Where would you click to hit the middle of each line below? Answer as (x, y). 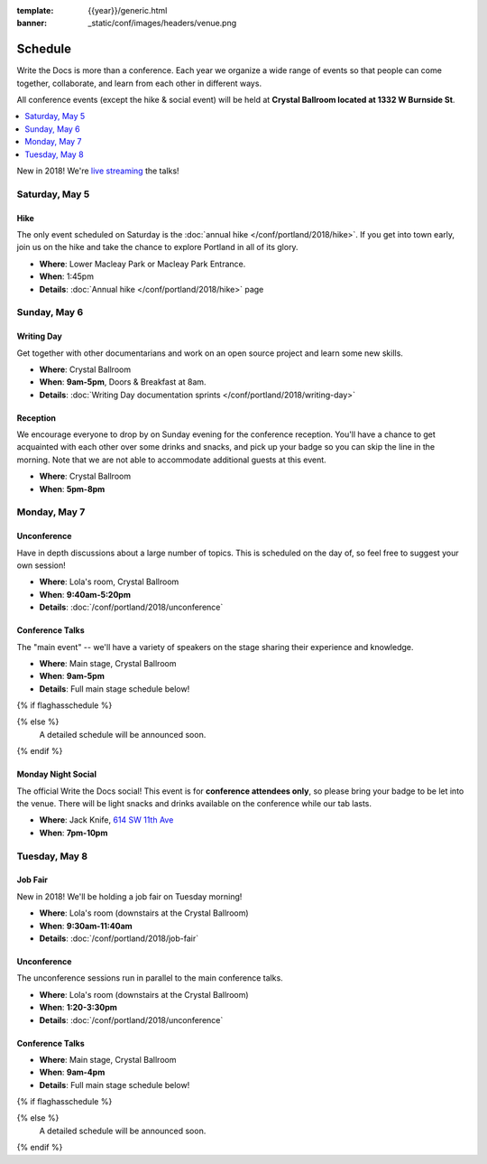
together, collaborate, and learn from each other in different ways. (139, 83)
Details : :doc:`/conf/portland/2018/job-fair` (119, 938)
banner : (32, 23)
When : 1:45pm (67, 276)
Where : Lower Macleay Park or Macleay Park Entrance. (142, 264)
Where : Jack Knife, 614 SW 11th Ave (106, 820)
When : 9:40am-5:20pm (85, 594)
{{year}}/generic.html (128, 10)
